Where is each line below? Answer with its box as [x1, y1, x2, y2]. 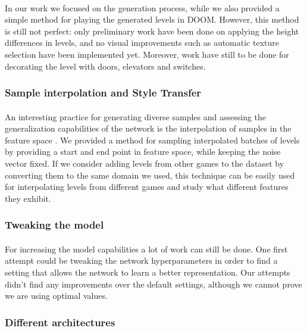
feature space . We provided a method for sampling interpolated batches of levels [5, 133, 300, 146]
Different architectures [5, 314, 115, 329]
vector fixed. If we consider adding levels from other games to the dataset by [5, 157, 284, 169]
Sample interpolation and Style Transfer [5, 85, 202, 100]
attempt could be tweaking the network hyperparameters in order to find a [5, 254, 278, 267]
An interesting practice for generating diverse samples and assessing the [5, 110, 267, 123]
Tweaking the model [5, 217, 104, 232]
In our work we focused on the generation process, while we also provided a [5, 1, 280, 14]
